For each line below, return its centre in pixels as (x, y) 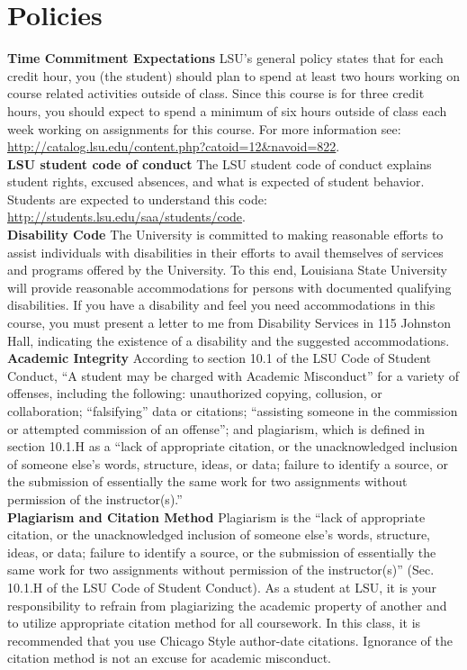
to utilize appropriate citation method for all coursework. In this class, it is (214, 623)
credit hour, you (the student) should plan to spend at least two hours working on (234, 75)
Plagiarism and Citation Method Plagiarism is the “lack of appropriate (216, 516)
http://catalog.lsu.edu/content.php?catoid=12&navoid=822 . (174, 146)
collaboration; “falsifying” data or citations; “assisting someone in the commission (233, 411)
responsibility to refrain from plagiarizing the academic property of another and (227, 605)
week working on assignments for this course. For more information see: (204, 128)
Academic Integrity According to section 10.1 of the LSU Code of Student (220, 358)
